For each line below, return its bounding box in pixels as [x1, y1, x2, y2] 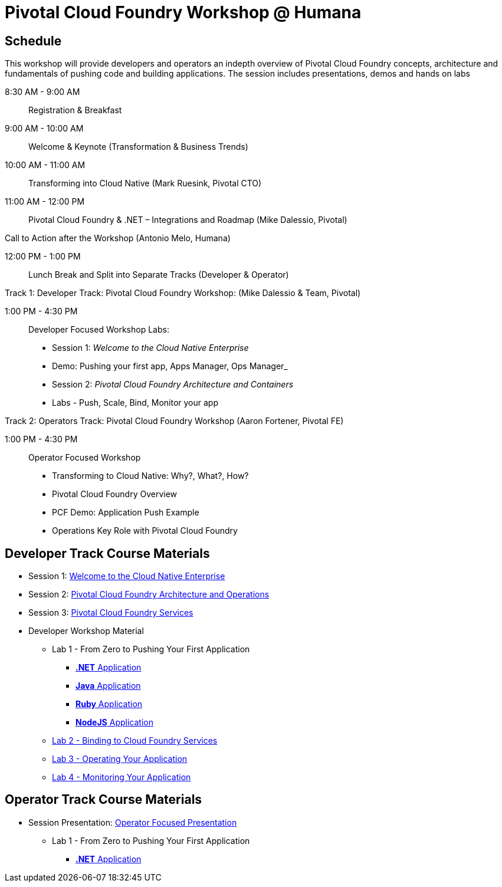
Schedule [5, 33, 62, 48]
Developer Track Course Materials [5, 546, 210, 561]
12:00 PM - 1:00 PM [5, 251, 81, 262]
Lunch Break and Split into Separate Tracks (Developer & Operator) [28, 270, 289, 280]
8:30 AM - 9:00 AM [5, 87, 80, 97]
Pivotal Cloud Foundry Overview [52, 489, 178, 500]
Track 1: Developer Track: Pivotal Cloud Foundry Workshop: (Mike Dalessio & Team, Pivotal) [5, 288, 361, 298]
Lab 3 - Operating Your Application [52, 754, 188, 764]
